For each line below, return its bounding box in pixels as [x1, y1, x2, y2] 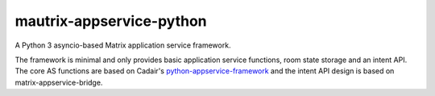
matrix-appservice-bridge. [14, 77, 103, 87]
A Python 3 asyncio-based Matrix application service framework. [14, 40, 231, 50]
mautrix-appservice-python [14, 12, 207, 30]
